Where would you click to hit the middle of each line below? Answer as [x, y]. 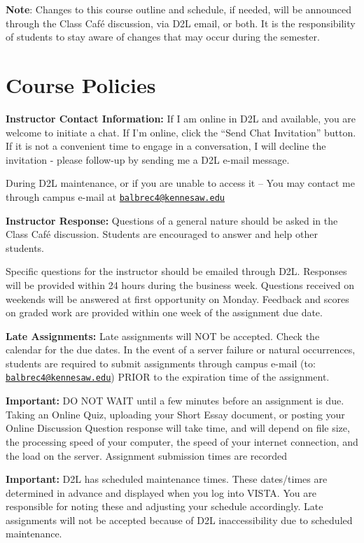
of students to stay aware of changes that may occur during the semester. [163, 37]
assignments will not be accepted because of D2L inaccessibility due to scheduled [179, 520]
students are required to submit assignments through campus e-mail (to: [161, 363]
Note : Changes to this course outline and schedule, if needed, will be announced [178, 9]
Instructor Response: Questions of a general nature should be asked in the [172, 220]
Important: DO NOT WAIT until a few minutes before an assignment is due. [175, 401]
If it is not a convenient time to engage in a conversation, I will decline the [166, 146]
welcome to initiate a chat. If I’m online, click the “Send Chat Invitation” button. [181, 132]
